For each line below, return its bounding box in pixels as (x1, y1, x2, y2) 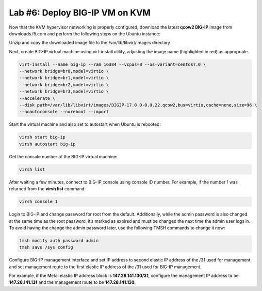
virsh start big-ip (19, 135, 65, 140)
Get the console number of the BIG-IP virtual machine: (9, 153, 117, 159)
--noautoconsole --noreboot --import (19, 109, 109, 115)
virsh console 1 (19, 199, 58, 204)
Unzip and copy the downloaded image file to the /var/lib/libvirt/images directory (9, 40, 171, 46)
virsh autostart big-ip (19, 141, 76, 147)
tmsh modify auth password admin (19, 238, 99, 243)
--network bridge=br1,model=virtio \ (19, 75, 109, 81)
